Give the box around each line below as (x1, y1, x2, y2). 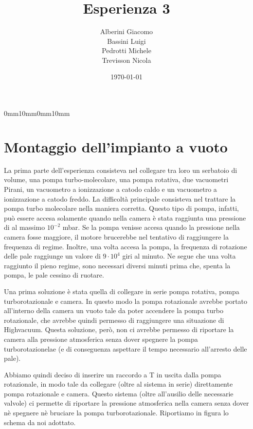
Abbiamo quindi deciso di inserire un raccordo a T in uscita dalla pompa (4, 369, 221, 379)
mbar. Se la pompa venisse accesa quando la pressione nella (62, 222, 240, 232)
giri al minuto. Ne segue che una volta (122, 251, 236, 261)
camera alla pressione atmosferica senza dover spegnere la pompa (4, 334, 198, 344)
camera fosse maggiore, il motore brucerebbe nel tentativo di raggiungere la (4, 231, 229, 242)
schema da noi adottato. (4, 417, 76, 427)
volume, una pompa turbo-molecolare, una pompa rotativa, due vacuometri (4, 174, 229, 185)
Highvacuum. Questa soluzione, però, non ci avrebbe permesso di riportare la (4, 324, 234, 335)
